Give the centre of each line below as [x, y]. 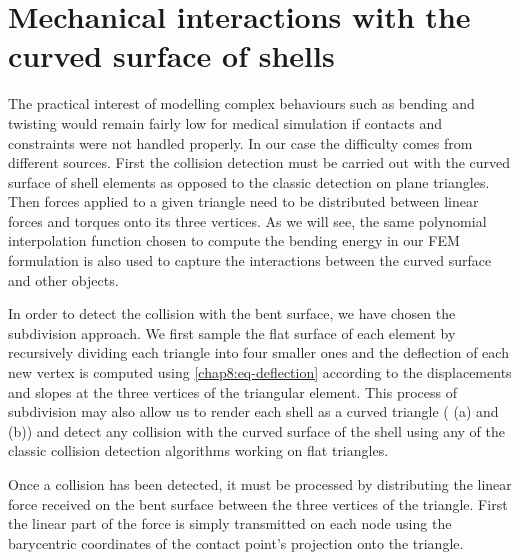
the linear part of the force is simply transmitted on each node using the [230, 523]
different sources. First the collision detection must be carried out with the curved [259, 162]
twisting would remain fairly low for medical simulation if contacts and [225, 122]
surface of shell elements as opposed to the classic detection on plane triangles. [249, 181]
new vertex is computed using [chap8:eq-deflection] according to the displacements [260, 372]
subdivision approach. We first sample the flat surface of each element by [232, 332]
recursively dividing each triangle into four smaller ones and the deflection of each [258, 352]
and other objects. [63, 279]
